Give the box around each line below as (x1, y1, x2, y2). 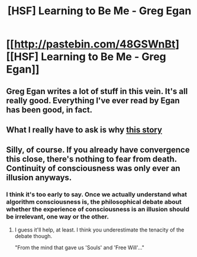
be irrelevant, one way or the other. (6, 213, 109, 221)
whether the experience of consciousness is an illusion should (6, 205, 189, 214)
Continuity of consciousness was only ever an (6, 163, 180, 174)
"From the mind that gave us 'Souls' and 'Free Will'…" (14, 244, 145, 251)
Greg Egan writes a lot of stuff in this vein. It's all (6, 86, 188, 96)
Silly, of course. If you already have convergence (6, 145, 190, 155)
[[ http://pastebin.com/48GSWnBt (6, 37, 176, 51)
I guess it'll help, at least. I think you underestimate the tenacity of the (14, 226, 185, 233)
